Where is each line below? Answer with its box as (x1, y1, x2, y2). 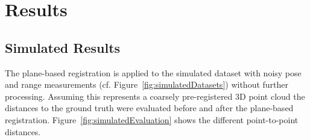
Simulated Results (5, 38, 121, 56)
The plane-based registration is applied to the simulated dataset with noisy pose (5, 66, 302, 79)
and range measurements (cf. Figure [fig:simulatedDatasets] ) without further (5, 78, 289, 91)
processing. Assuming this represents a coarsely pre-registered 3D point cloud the (5, 90, 305, 102)
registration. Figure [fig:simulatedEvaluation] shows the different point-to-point (5, 113, 299, 126)
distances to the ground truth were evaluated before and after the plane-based (5, 102, 294, 114)
